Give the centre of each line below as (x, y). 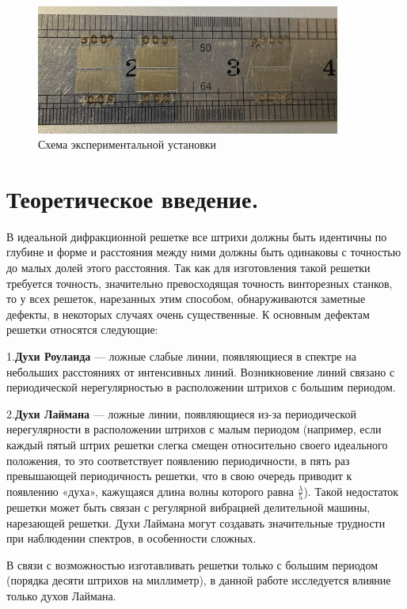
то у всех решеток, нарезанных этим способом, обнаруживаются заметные (186, 299)
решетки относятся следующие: (82, 329)
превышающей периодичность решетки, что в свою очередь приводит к (179, 476)
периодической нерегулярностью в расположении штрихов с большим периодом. (201, 387)
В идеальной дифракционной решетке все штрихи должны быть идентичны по (197, 236)
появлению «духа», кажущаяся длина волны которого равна (150, 491)
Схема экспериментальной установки (127, 144)
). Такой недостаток (351, 491)
